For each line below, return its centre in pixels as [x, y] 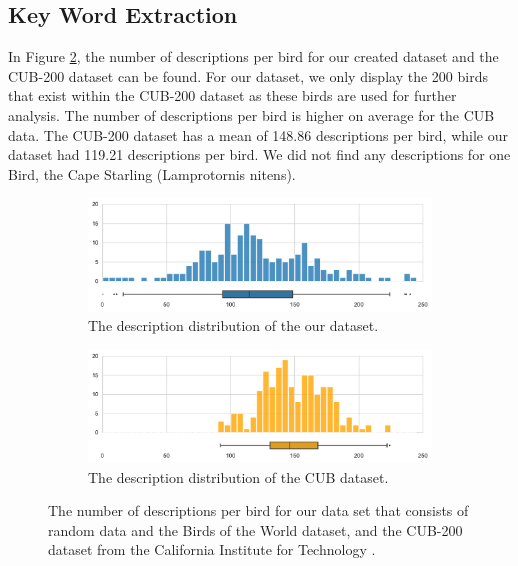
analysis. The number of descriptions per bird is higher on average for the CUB [251, 114]
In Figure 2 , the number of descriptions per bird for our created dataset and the [253, 56]
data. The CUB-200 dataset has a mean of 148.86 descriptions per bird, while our [258, 134]
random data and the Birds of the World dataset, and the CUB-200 [255, 529]
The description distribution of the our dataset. [233, 325]
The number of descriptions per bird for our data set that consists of [258, 510]
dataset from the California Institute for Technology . [212, 549]
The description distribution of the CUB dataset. [238, 476]
